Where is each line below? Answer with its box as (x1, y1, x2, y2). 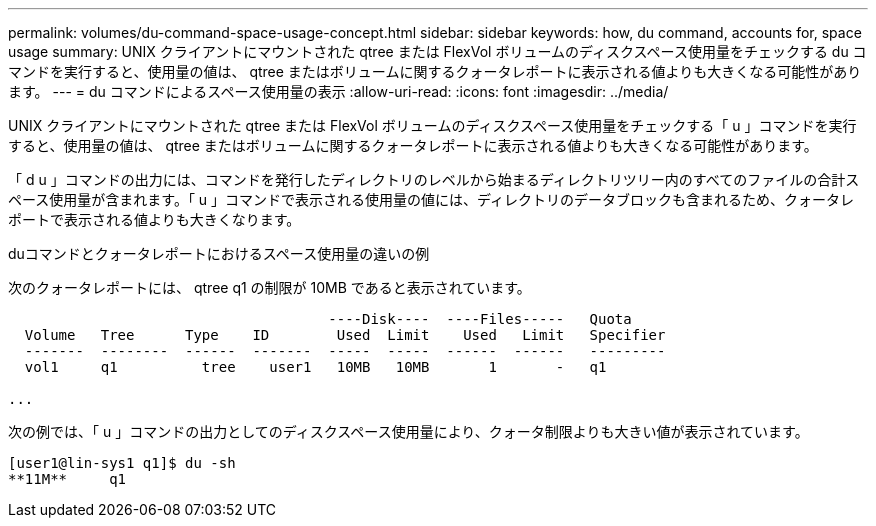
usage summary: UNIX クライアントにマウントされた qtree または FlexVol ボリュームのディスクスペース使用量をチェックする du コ (8, 43, 867, 60)
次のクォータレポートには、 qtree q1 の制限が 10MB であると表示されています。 (8, 279, 531, 296)
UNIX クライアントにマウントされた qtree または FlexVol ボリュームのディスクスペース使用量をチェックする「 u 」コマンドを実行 (8, 117, 857, 134)
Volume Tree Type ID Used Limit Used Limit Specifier (24, 327, 666, 343)
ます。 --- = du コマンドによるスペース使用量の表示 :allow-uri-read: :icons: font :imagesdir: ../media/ (8, 83, 669, 100)
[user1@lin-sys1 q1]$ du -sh (8, 455, 236, 471)
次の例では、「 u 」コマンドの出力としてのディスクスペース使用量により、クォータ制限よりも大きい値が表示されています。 (8, 423, 809, 440)
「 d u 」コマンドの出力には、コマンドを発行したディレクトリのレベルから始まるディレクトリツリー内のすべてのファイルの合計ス (8, 171, 860, 188)
